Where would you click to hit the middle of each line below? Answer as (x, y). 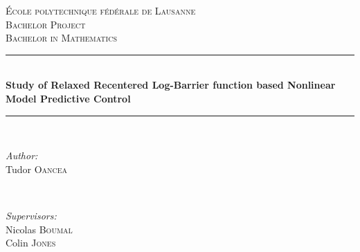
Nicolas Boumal (39, 229)
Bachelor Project (46, 24)
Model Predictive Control (68, 98)
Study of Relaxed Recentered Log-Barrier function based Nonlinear (171, 85)
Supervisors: (31, 215)
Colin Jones (31, 243)
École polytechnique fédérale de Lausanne (101, 10)
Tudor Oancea (37, 169)
